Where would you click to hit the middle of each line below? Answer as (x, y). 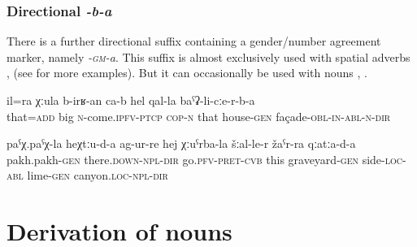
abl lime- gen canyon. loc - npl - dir (87, 175)
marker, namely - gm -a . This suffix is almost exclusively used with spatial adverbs (208, 56)
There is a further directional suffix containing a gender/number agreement (194, 41)
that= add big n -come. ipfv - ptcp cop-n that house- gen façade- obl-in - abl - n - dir (199, 116)
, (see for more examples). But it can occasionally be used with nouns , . (187, 73)
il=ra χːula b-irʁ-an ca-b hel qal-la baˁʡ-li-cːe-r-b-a (131, 100)
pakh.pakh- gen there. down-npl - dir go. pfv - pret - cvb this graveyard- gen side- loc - (206, 159)
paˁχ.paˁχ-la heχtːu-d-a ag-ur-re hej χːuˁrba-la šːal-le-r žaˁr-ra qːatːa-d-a (181, 143)
